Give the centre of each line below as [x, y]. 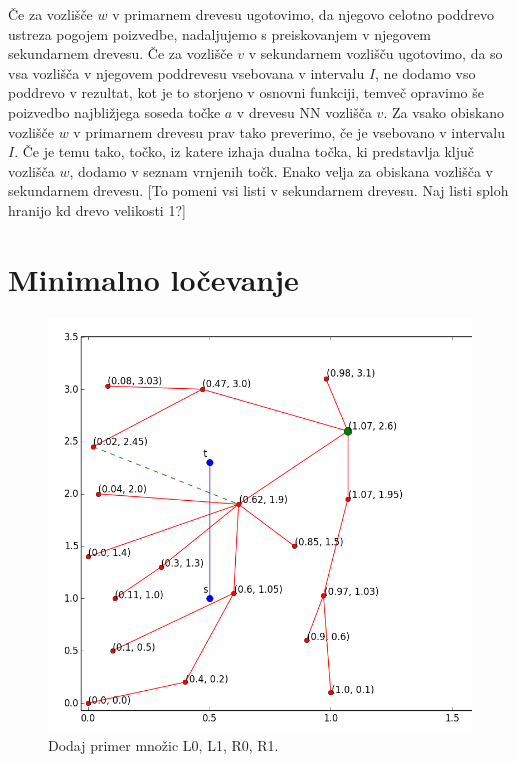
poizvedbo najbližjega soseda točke [114, 111]
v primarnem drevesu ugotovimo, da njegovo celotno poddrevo [303, 14]
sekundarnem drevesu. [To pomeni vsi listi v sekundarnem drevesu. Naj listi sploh [258, 190]
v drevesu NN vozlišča [304, 111]
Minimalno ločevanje [153, 278]
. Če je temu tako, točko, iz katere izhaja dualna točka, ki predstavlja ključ [244, 151]
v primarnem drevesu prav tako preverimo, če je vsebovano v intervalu [289, 131]
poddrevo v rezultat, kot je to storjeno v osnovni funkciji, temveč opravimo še [246, 92]
